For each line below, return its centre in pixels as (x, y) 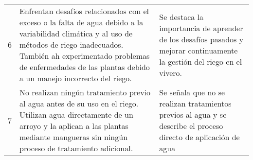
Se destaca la (181, 17)
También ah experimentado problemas (85, 56)
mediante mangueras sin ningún (74, 137)
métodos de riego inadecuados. (72, 44)
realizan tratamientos (195, 103)
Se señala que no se (192, 92)
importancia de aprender (201, 28)
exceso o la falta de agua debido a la (81, 22)
